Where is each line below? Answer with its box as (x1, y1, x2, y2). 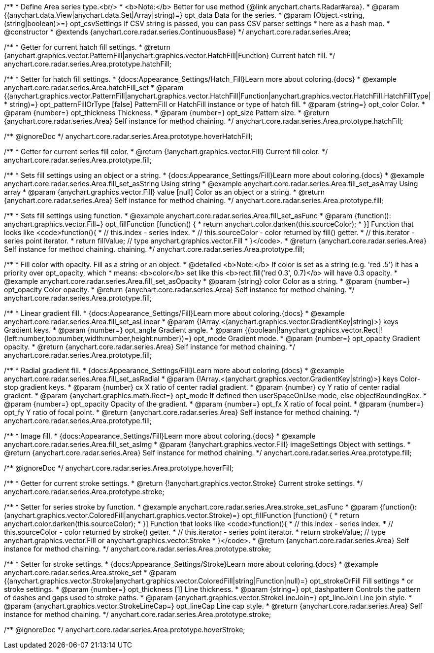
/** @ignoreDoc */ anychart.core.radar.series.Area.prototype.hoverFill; (4, 464, 234, 472)
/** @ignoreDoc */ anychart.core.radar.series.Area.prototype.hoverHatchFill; (4, 132, 253, 140)
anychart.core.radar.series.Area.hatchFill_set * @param (4, 83, 184, 92)
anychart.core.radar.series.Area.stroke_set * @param (4, 568, 177, 577)
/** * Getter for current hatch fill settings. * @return (4, 43, 170, 51)
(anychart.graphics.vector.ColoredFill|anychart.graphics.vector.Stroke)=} (4, 511, 240, 519)
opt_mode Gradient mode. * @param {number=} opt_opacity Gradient (194, 334, 420, 343)
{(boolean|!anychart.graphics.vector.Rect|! (244, 326, 382, 334)
